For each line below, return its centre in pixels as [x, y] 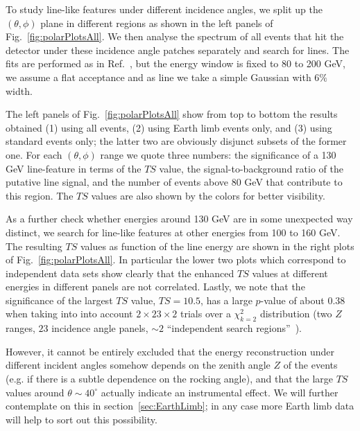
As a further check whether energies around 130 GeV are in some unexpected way [179, 219]
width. [19, 90]
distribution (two [296, 314]
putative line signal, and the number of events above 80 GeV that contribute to [174, 182]
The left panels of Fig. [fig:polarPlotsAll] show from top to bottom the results [172, 114]
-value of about [292, 300]
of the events [310, 365]
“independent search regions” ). [234, 328]
